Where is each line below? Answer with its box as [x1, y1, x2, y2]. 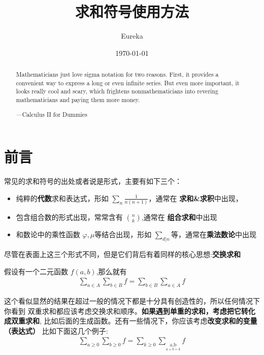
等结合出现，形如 [94, 229, 152, 240]
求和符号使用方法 [75, 1, 189, 22]
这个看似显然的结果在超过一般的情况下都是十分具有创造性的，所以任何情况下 [4, 295, 260, 306]
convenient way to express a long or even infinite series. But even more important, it [16, 78, 240, 87]
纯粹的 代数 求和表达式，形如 [16, 192, 109, 203]
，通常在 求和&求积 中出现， [148, 192, 243, 203]
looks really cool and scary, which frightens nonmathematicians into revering [16, 87, 218, 95]
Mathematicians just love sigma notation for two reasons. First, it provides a [16, 70, 219, 79]
